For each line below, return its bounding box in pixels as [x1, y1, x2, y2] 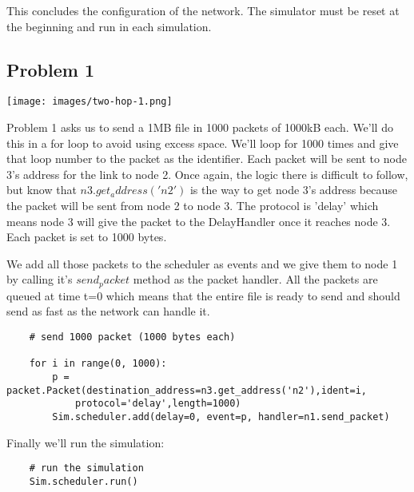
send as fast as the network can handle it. [6, 303, 210, 319]
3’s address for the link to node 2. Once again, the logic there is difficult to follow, [6, 165, 408, 182]
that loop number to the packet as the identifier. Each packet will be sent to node [6, 150, 407, 167]
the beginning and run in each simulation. [6, 18, 212, 34]
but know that [6, 181, 77, 198]
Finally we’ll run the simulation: [6, 434, 165, 450]
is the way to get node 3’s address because [189, 181, 397, 198]
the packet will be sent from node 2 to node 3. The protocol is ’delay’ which [6, 197, 379, 214]
